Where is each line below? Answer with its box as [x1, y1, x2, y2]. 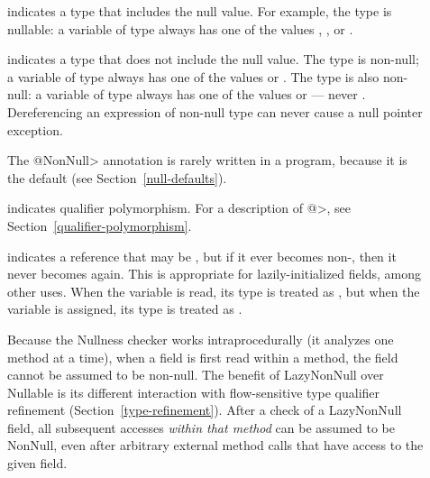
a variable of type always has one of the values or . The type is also [7, 67, 380, 86]
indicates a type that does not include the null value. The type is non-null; [7, 50, 419, 69]
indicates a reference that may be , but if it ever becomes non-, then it [7, 246, 397, 265]
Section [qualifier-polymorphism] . [7, 216, 192, 234]
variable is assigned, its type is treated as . [7, 299, 242, 318]
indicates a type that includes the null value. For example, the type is [7, 2, 392, 20]
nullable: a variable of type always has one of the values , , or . [7, 19, 353, 38]
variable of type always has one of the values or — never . [46, 85, 366, 104]
